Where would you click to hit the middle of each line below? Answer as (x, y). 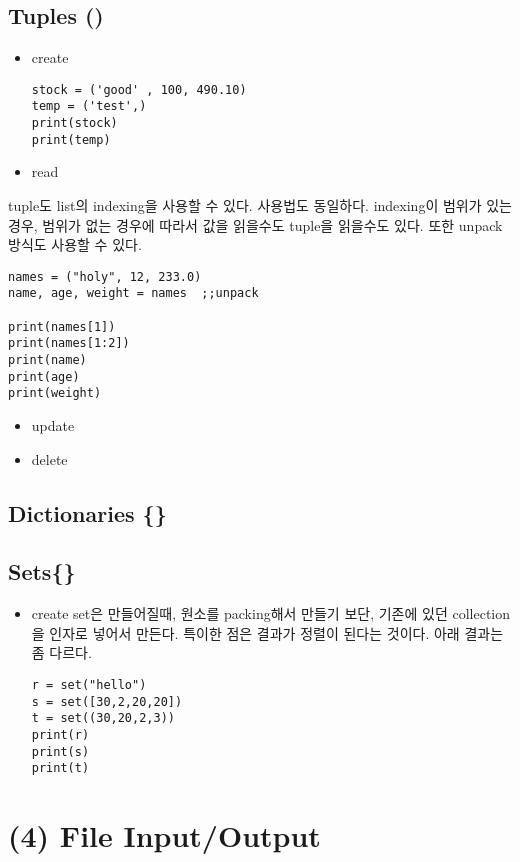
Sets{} (42, 571)
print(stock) (74, 123)
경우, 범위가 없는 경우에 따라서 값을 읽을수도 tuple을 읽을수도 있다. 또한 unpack (255, 224)
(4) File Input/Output (164, 835)
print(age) (44, 376)
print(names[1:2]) (69, 343)
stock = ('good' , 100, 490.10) (139, 89)
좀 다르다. (61, 652)
